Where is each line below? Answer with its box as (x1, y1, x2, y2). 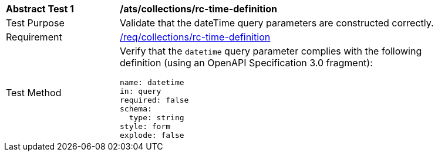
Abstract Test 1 (6, 3, 74, 15)
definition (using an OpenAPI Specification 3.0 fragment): (120, 57, 373, 69)
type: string (129, 113, 184, 122)
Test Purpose (6, 17, 65, 29)
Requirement (6, 31, 62, 43)
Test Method (6, 86, 62, 99)
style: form (120, 122, 171, 131)
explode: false (120, 131, 184, 140)
